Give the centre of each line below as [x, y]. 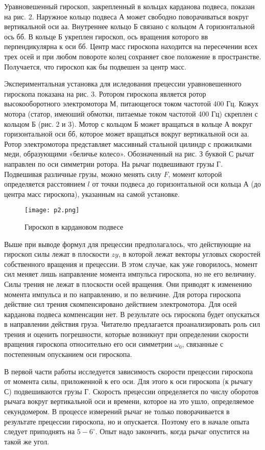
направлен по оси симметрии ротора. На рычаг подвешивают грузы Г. [114, 163]
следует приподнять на [40, 431]
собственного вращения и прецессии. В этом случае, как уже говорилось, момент [131, 264]
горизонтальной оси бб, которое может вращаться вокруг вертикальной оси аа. [127, 134]
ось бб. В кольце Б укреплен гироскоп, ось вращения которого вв [106, 36]
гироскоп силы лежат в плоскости [57, 254]
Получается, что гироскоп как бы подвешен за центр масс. [95, 66]
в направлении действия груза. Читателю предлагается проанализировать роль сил [132, 324]
